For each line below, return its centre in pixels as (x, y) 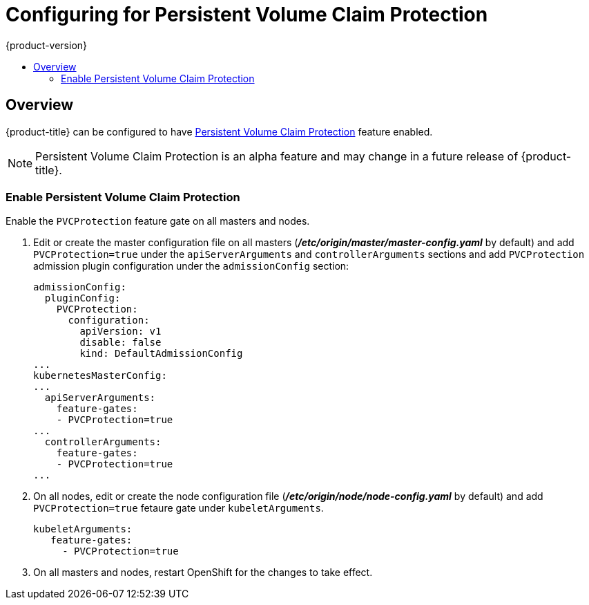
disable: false (120, 343)
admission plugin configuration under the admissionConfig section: (191, 266)
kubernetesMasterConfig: (100, 376)
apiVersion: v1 (120, 332)
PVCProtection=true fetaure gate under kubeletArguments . (178, 508)
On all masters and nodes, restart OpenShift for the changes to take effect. (203, 573)
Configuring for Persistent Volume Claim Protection (247, 15)
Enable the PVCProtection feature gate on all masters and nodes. (158, 221)
